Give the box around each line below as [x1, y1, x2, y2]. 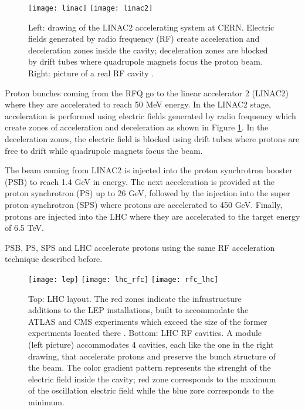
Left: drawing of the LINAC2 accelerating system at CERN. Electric [28, 21, 274, 33]
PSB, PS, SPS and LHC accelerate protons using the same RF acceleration [5, 241, 275, 253]
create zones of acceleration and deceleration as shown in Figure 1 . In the [5, 121, 269, 133]
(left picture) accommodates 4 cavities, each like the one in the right [28, 338, 274, 350]
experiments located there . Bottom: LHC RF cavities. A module [28, 327, 262, 339]
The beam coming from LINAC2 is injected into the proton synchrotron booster [5, 164, 293, 176]
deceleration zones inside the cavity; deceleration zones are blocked [28, 43, 268, 56]
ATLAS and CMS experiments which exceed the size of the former [28, 315, 267, 327]
